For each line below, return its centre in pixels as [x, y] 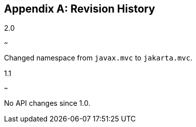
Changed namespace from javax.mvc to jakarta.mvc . [98, 58]
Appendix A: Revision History [80, 9]
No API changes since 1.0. [47, 103]
